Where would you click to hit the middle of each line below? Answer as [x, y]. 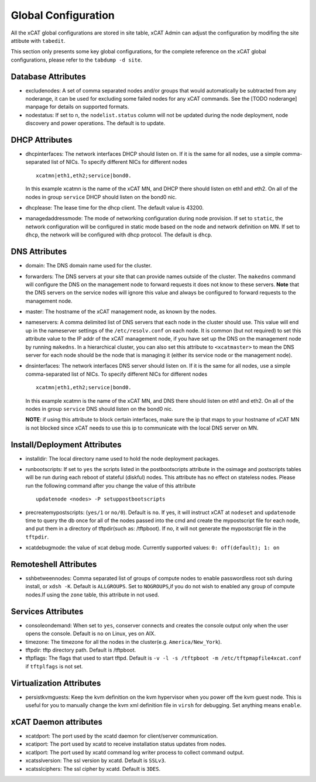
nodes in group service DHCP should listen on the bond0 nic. [101, 197]
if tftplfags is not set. [54, 666]
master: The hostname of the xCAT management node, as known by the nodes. [121, 312]
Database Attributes [48, 76]
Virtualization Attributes [56, 683]
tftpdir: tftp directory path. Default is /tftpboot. [81, 650]
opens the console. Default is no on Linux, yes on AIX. [91, 634]
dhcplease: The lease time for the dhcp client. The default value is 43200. [115, 208]
